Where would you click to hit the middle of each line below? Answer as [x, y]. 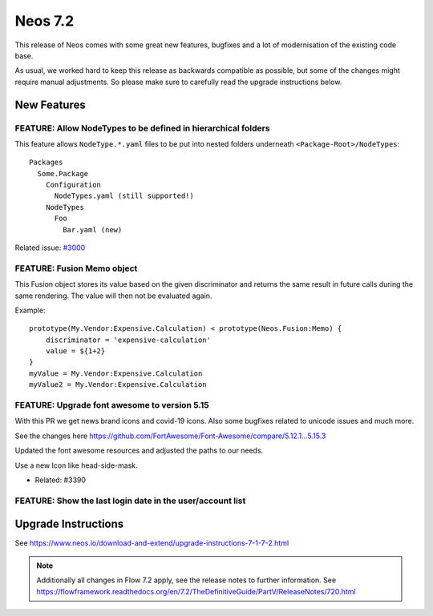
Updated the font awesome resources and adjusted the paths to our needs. [139, 451]
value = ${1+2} [75, 351]
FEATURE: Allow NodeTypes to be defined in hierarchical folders [142, 128]
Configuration [73, 185]
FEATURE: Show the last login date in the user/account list [130, 501]
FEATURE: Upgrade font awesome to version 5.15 [112, 405]
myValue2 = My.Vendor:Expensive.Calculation [118, 385]
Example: [30, 310]
